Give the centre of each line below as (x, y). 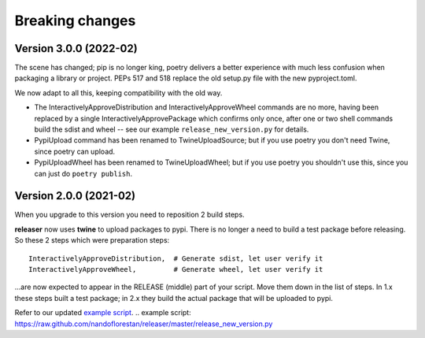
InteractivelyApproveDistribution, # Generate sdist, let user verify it (176, 258)
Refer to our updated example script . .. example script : (103, 313)
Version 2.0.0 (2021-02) (75, 196)
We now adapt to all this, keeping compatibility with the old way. (118, 93)
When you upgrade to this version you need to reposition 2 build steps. (129, 215)
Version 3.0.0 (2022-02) (76, 48)
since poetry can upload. (75, 151)
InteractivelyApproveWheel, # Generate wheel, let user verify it (176, 269)
